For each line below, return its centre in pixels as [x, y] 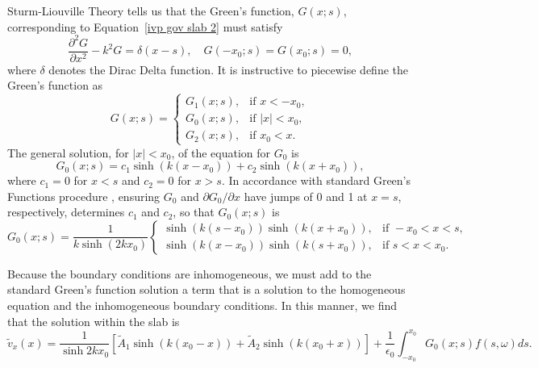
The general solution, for [68, 152]
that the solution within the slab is [94, 321]
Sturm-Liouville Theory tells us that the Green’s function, [151, 10]
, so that [194, 212]
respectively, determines [66, 212]
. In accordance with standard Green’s [316, 180]
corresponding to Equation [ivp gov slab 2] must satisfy [145, 26]
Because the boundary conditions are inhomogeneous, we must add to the [190, 273]
